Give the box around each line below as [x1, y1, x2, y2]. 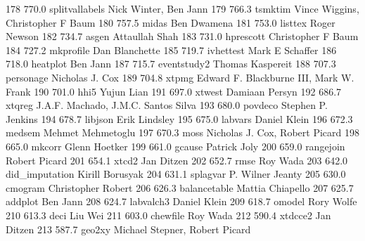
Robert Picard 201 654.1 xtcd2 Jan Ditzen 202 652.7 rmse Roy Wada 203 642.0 [6, 152, 348, 167]
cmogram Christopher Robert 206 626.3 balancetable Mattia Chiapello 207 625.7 [6, 180, 354, 195]
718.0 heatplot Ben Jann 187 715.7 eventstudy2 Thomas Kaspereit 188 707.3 [6, 56, 336, 71]
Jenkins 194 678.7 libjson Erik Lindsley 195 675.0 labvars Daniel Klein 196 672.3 [6, 111, 353, 126]
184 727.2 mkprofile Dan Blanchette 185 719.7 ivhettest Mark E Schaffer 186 [6, 42, 337, 57]
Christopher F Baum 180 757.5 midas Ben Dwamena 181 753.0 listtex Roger [6, 15, 335, 30]
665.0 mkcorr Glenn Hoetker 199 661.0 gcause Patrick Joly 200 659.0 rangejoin [6, 138, 345, 153]
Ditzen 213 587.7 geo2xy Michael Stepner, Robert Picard [6, 221, 251, 236]
